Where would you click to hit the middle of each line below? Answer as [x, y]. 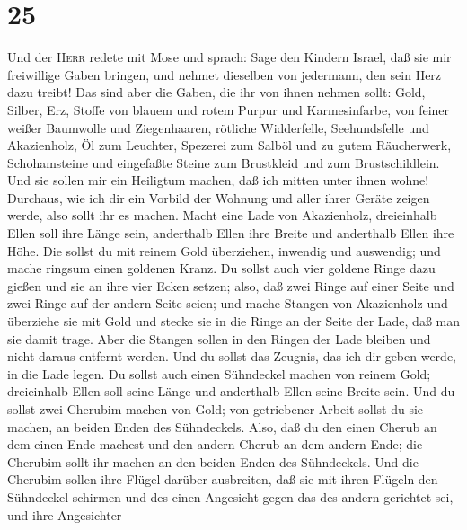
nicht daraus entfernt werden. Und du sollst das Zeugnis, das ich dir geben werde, [232, 356]
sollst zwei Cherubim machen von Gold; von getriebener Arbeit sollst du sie [216, 409]
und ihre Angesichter [65, 514]
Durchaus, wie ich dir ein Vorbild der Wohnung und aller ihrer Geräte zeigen [219, 197]
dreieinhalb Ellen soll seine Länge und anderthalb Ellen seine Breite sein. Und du [231, 391]
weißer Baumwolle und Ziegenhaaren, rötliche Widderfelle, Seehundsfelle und [218, 127]
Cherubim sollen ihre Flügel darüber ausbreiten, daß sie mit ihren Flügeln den [223, 479]
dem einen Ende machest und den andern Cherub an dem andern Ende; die [215, 444]
